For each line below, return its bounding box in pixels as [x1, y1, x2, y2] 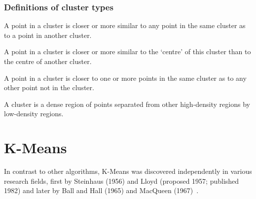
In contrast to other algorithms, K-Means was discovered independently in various [4, 166, 252, 176]
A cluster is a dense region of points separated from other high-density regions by [4, 99, 250, 109]
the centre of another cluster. [4, 56, 92, 66]
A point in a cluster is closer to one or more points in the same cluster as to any [4, 72, 247, 83]
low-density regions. [4, 108, 64, 119]
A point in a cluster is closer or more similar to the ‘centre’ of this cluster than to [4, 46, 251, 57]
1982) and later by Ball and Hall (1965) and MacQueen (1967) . [4, 185, 199, 196]
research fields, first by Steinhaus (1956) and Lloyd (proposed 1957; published [4, 175, 239, 186]
